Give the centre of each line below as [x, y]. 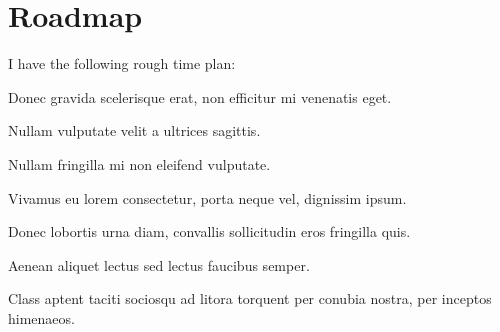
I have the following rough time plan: [122, 63]
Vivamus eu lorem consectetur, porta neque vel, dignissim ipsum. [207, 197]
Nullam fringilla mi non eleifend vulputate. [139, 163]
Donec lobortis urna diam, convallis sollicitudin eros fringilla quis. [209, 231]
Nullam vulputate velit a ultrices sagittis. [134, 130]
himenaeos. [41, 317]
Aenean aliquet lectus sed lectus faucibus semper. [159, 264]
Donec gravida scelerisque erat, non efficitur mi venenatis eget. [200, 96]
